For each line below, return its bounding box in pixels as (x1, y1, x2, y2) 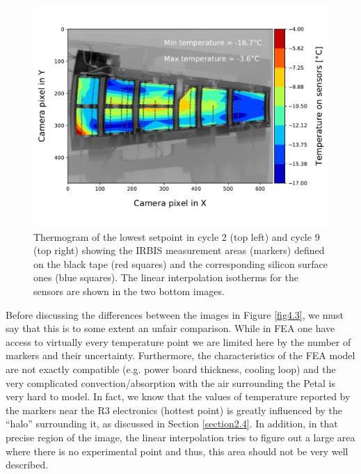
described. (6, 457, 49, 472)
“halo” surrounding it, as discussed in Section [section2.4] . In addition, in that (6, 416, 338, 431)
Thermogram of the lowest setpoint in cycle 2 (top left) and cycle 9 (33, 229, 320, 244)
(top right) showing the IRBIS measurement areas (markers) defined (33, 243, 325, 258)
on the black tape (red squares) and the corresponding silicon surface (33, 256, 328, 271)
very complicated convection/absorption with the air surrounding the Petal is (6, 375, 335, 390)
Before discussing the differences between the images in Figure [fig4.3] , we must (6, 307, 344, 322)
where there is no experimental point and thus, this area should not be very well (6, 443, 348, 458)
